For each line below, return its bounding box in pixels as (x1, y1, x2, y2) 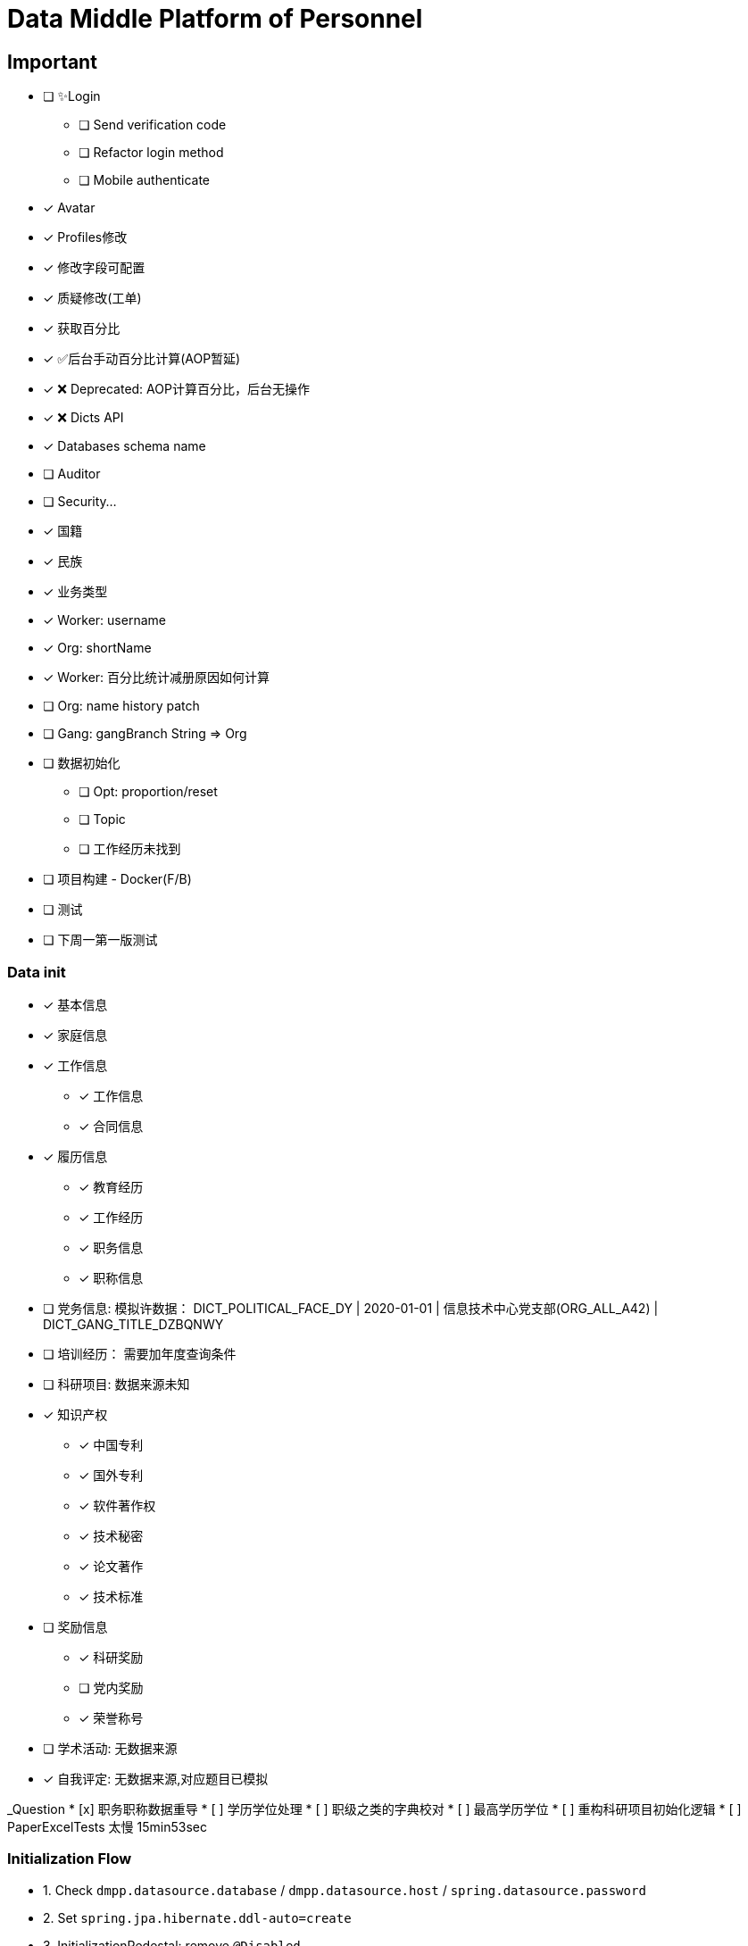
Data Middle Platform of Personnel (7, 4, 423, 34)
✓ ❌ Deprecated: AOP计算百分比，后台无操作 (43, 381, 310, 397)
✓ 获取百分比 (43, 320, 121, 337)
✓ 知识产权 (43, 1406, 108, 1422)
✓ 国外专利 (79, 1467, 144, 1483)
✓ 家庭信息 (43, 1027, 108, 1043)
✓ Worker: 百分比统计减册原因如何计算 (43, 669, 270, 686)
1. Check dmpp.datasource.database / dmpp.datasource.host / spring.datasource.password (43, 1882, 646, 1898)
